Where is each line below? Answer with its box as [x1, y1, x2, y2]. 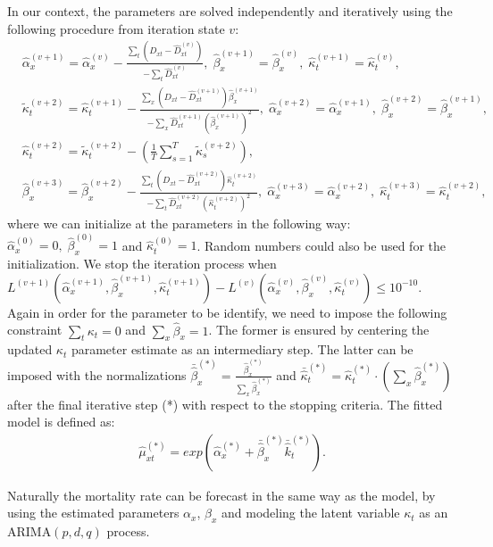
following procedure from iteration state [7, 19, 225, 37]
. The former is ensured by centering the [208, 320, 430, 339]
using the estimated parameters [7, 503, 180, 522]
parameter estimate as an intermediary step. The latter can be [71, 340, 414, 359]
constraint [7, 320, 63, 339]
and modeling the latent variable [221, 503, 400, 522]
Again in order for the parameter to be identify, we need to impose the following [7, 303, 447, 321]
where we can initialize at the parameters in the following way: [7, 214, 351, 233]
